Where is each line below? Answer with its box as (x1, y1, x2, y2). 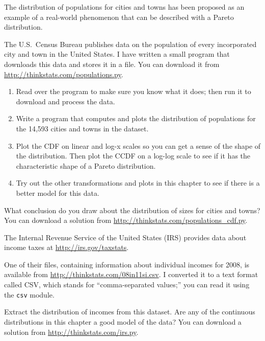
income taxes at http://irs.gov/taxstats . (4, 242, 129, 253)
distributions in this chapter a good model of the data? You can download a (4, 316, 242, 327)
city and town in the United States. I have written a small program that (4, 49, 230, 59)
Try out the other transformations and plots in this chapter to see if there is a (16, 177, 260, 188)
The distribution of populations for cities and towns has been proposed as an (4, 2, 245, 12)
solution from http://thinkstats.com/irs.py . (4, 326, 139, 337)
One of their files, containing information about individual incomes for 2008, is (4, 259, 250, 269)
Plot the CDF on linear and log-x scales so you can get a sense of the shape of (16, 140, 261, 151)
